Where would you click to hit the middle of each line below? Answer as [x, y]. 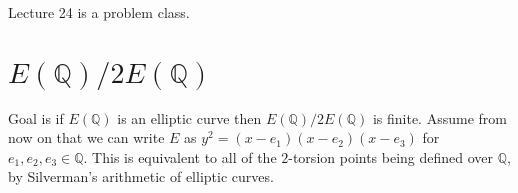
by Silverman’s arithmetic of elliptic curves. [141, 176]
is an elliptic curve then [189, 117]
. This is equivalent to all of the [180, 156]
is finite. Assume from [439, 117]
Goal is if [36, 117]
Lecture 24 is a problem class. [99, 12]
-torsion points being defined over [391, 156]
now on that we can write [86, 137]
